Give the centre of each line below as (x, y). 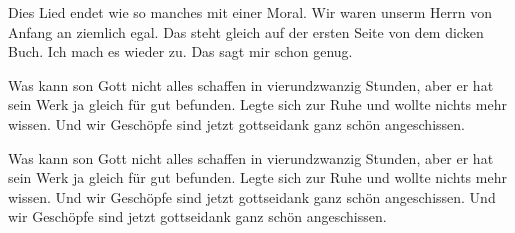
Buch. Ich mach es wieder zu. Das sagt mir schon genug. (180, 51)
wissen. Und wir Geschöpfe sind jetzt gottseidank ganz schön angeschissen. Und (252, 196)
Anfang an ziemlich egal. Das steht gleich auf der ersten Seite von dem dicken (246, 31)
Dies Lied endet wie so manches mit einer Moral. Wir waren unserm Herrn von (250, 12)
